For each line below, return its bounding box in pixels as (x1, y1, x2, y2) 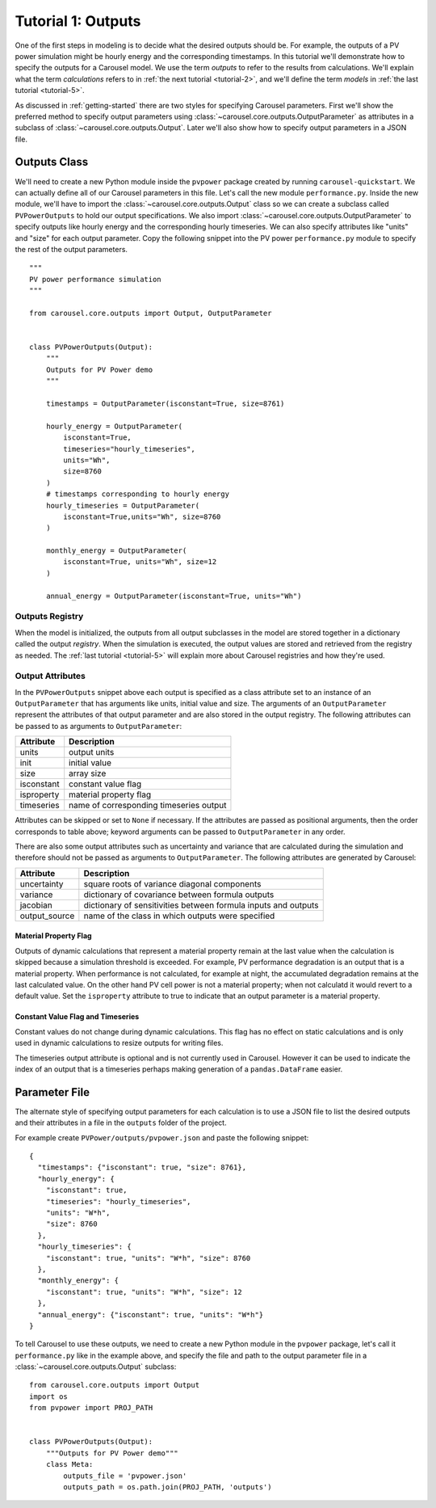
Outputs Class (15, 155, 89, 169)
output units (69, 747, 115, 758)
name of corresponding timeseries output (69, 800, 227, 811)
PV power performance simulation (29, 275, 161, 284)
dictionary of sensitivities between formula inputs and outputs (83, 899, 319, 911)
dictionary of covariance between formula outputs (83, 889, 275, 900)
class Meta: (45, 1460, 94, 1469)
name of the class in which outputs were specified (83, 910, 275, 921)
